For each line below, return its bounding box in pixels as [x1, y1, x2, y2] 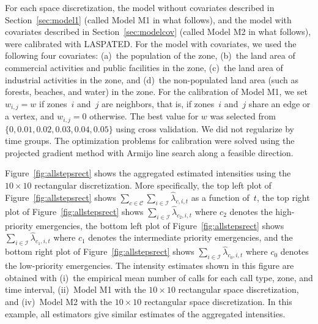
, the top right [256, 190, 310, 203]
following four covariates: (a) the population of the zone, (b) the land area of [5, 49, 295, 62]
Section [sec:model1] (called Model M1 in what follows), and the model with [5, 13, 292, 26]
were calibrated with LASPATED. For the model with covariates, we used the [5, 37, 297, 50]
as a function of [191, 190, 250, 203]
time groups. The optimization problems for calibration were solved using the [5, 134, 295, 147]
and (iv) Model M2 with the [5, 295, 113, 308]
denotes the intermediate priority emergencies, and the [88, 231, 293, 244]
